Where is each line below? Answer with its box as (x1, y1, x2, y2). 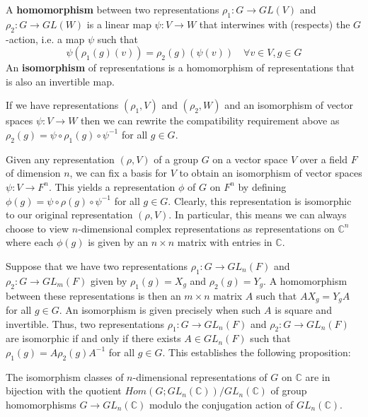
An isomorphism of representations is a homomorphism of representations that (6, 60, 355, 75)
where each (6, 235, 54, 249)
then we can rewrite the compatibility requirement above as (81, 113, 340, 128)
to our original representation (6, 207, 133, 222)
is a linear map (86, 16, 151, 31)
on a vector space (212, 151, 288, 166)
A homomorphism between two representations (6, 2, 219, 16)
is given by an (88, 235, 149, 249)
